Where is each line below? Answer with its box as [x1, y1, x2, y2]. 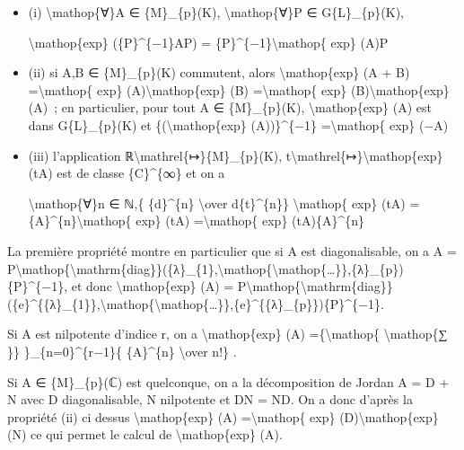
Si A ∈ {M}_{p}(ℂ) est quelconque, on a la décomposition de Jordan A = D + [7, 372, 450, 391]
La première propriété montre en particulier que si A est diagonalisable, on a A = [7, 241, 457, 260]
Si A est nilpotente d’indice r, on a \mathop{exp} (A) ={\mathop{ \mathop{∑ [7, 324, 448, 343]
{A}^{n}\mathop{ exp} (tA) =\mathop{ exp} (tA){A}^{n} [28, 211, 364, 230]
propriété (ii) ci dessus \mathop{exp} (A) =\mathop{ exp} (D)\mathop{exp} [7, 407, 439, 426]
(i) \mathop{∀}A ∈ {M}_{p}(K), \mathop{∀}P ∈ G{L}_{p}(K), [28, 3, 404, 21]
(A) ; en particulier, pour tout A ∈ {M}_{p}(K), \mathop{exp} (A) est [28, 98, 432, 117]
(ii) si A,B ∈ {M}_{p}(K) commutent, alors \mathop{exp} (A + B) [28, 63, 410, 82]
